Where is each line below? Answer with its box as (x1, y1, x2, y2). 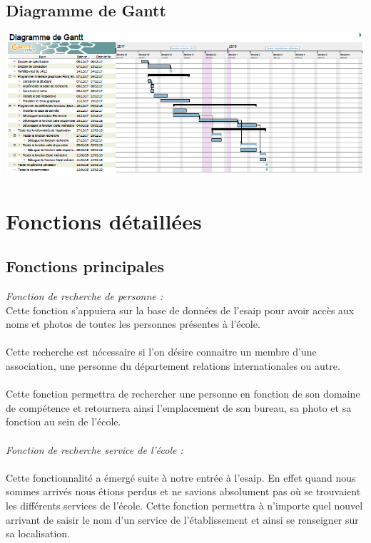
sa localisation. (6, 526, 70, 541)
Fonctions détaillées (6, 206, 202, 235)
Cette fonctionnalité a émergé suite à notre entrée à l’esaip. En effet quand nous (6, 470, 356, 485)
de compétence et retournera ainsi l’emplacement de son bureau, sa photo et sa (6, 400, 352, 415)
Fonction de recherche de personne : (6, 289, 163, 303)
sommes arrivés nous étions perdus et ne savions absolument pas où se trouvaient (6, 484, 361, 499)
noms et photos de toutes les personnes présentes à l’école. (6, 316, 260, 331)
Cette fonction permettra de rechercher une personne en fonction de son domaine (6, 386, 360, 401)
